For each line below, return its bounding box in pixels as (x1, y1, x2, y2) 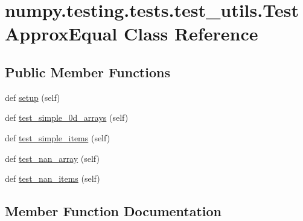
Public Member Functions (5, 62, 170, 81)
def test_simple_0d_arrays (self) (5, 111, 129, 124)
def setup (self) (5, 91, 60, 103)
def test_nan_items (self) (5, 172, 100, 185)
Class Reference (123, 21, 258, 46)
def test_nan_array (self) (5, 152, 100, 164)
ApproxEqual (5, 21, 118, 46)
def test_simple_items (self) (5, 131, 110, 144)
